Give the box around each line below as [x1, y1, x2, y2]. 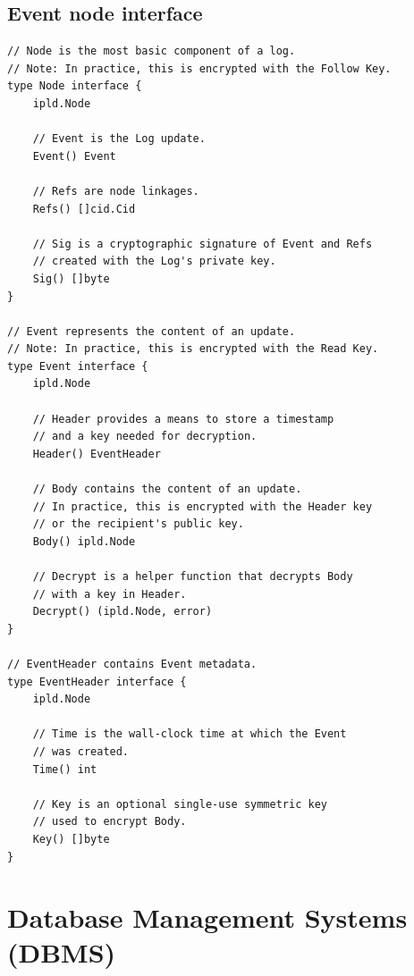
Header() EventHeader [32, 447, 161, 460]
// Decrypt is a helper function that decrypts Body [32, 570, 353, 584]
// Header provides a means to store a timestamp [32, 412, 334, 425]
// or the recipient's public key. [32, 517, 244, 531]
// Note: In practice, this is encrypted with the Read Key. [7, 342, 379, 356]
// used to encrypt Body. [32, 815, 187, 829]
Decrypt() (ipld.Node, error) [32, 605, 213, 618]
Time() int [32, 762, 97, 776]
